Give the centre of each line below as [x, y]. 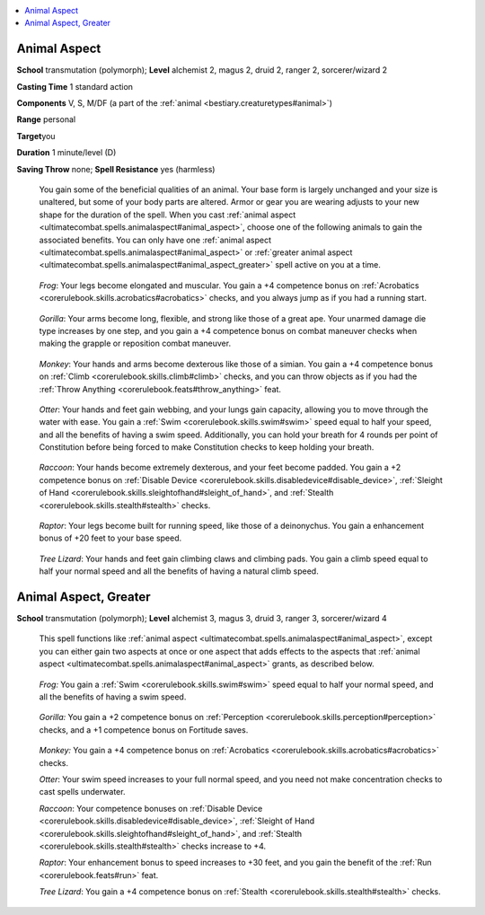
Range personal [46, 119]
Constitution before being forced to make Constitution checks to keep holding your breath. [207, 447]
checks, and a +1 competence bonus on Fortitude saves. [144, 730]
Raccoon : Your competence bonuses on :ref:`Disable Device [151, 808]
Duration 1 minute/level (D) [66, 153]
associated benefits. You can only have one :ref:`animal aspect [155, 240]
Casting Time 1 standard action [75, 86]
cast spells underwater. [82, 792]
